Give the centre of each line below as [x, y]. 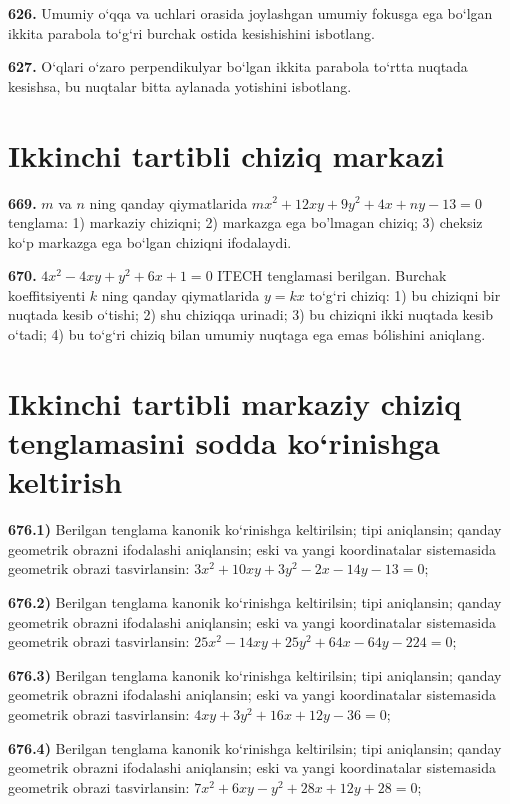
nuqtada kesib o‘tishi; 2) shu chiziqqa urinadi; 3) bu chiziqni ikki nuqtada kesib [250, 314]
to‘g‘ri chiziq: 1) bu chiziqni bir [405, 294]
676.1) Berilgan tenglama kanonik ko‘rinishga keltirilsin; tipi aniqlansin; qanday [255, 529]
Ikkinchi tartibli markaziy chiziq [235, 402]
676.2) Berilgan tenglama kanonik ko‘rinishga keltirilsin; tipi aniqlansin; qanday [255, 601]
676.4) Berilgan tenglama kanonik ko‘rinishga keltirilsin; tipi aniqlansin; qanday [255, 747]
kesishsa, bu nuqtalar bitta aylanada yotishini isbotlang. [180, 85]
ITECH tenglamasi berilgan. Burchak [332, 275]
